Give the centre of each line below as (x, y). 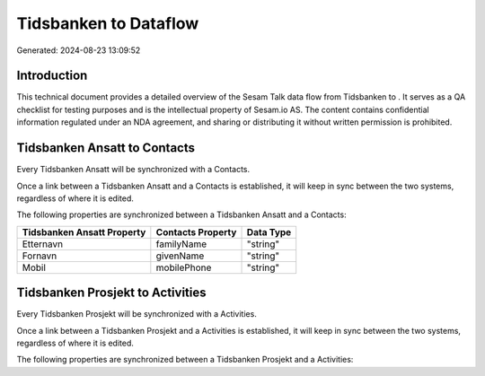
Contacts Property (196, 232)
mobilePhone (184, 267)
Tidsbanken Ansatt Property (84, 232)
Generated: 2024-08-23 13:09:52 (79, 50)
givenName (180, 256)
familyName (181, 244)
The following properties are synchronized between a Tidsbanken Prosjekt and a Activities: (185, 360)
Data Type (269, 232)
